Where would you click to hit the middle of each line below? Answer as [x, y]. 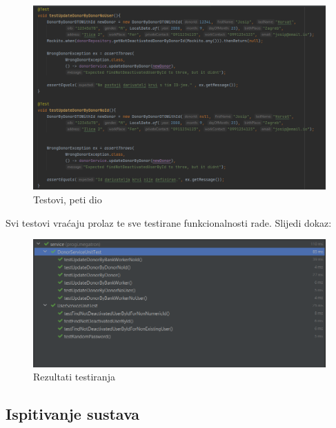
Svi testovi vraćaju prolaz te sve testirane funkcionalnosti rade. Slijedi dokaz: [169, 222]
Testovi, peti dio [68, 199]
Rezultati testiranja [74, 377]
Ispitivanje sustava [73, 414]
